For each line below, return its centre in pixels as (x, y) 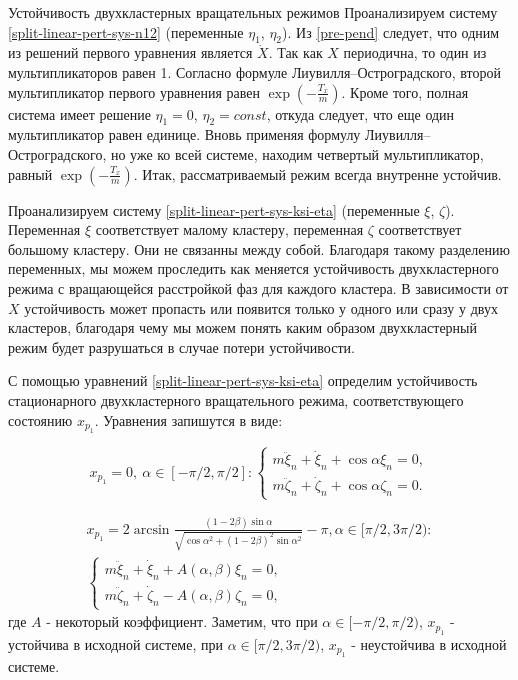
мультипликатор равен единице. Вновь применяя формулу (184, 134)
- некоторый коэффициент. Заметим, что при (182, 621)
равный (30, 173)
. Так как (295, 52)
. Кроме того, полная (405, 91)
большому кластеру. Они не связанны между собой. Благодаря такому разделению (259, 248)
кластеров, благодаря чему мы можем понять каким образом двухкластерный (242, 327)
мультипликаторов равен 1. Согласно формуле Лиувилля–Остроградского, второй (255, 71)
